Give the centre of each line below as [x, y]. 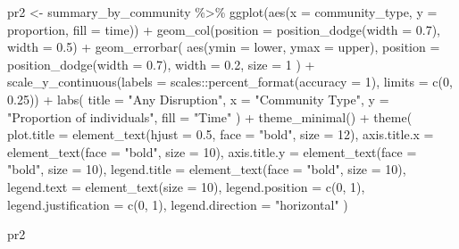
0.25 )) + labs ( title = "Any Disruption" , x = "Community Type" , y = [198, 99]
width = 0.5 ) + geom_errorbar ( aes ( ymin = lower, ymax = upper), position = [224, 47]
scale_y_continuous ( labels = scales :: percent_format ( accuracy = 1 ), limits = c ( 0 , [230, 82]
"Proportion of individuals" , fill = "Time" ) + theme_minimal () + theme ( [210, 116]
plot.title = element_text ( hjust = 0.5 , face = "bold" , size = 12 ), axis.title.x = [221, 134]
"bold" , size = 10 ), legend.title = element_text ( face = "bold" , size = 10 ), [207, 169]
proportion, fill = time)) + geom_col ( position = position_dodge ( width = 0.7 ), [224, 29]
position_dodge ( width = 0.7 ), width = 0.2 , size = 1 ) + [161, 64]
